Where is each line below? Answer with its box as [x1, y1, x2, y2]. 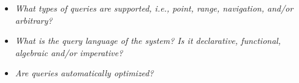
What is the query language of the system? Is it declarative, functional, [15, 34, 281, 47]
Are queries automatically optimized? [15, 67, 154, 79]
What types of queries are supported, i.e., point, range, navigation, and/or [15, 2, 293, 14]
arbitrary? [15, 13, 53, 26]
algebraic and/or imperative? [15, 46, 123, 59]
